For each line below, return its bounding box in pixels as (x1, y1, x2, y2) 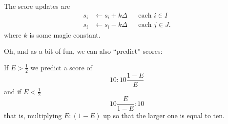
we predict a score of (30, 62, 92, 72)
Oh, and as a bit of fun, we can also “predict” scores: (4, 46, 163, 56)
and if (4, 86, 21, 96)
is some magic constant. (29, 29, 101, 40)
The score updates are (4, 1, 70, 11)
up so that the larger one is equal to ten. (103, 110, 225, 120)
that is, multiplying (4, 110, 62, 120)
